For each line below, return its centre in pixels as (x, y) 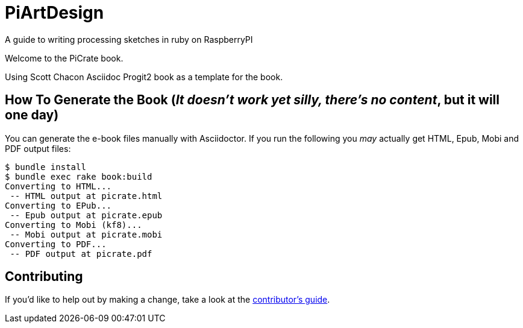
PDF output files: (38, 148)
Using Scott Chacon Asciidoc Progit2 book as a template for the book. (144, 77)
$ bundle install (45, 167)
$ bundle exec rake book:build (79, 176)
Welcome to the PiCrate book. (64, 58)
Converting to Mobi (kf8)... (74, 225)
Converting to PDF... (56, 244)
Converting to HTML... (58, 186)
